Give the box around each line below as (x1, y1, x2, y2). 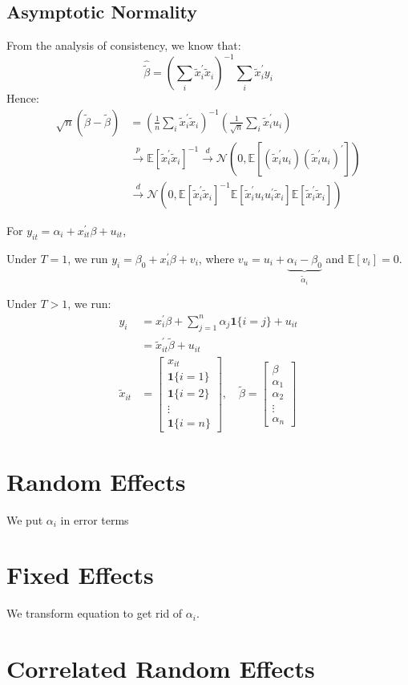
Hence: (6, 90, 39, 107)
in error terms (60, 511, 129, 528)
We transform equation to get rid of (6, 605, 183, 622)
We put (6, 511, 43, 528)
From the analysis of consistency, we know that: (6, 37, 241, 54)
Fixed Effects (6, 558, 154, 591)
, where (198, 249, 235, 266)
